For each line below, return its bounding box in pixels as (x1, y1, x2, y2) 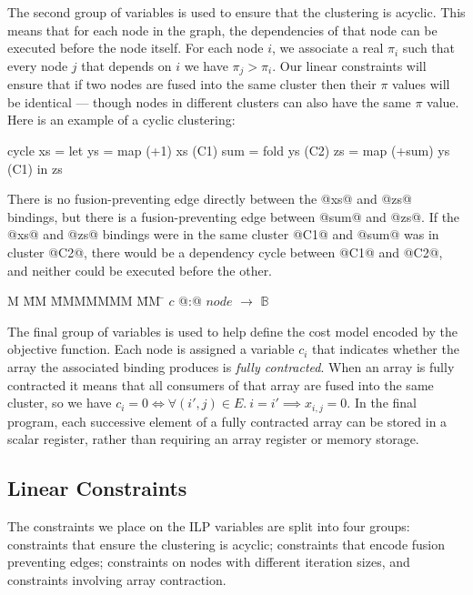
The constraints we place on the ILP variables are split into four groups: (7, 516, 410, 535)
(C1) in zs (7, 158, 63, 177)
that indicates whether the (312, 339, 459, 358)
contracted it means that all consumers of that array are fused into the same (7, 375, 434, 394)
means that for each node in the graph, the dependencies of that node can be (7, 20, 438, 39)
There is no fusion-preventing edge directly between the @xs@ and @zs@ (7, 189, 412, 208)
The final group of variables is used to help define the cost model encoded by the (7, 321, 458, 340)
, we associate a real (272, 38, 384, 57)
